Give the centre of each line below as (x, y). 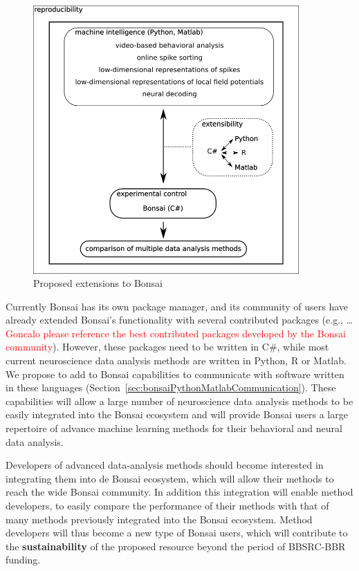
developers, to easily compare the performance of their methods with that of (167, 505)
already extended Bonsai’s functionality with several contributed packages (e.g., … (179, 320)
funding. (23, 560)
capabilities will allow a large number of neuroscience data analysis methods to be (179, 401)
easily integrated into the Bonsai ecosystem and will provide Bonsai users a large (177, 414)
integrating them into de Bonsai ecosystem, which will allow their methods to (170, 478)
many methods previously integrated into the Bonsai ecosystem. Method (159, 519)
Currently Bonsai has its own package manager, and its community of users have (177, 306)
